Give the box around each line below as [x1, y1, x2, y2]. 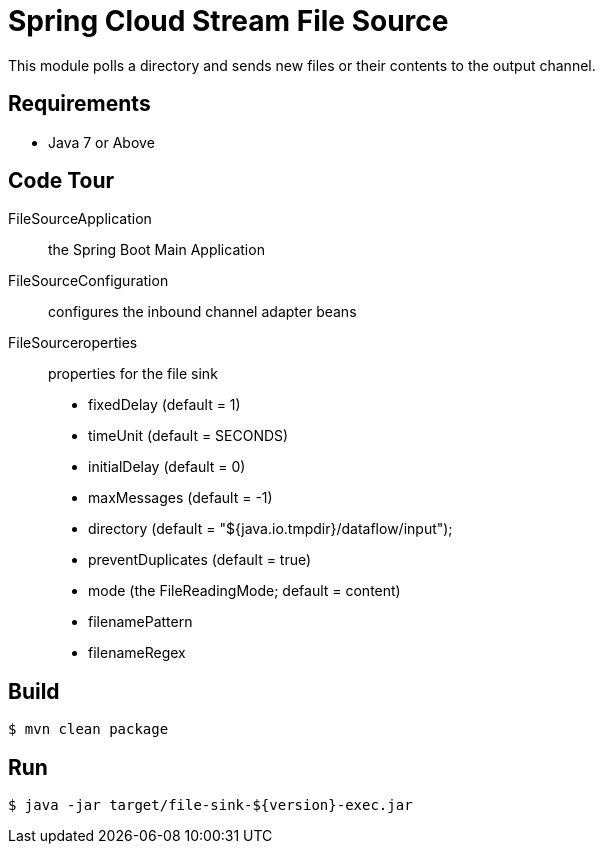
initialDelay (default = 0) [88, 458, 246, 476]
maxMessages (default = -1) [88, 489, 273, 507]
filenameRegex [88, 644, 186, 662]
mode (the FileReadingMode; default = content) [88, 582, 401, 600]
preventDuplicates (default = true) [88, 551, 312, 569]
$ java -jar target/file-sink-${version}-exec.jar [8, 797, 413, 814]
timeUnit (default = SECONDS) [88, 427, 289, 445]
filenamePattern [88, 613, 193, 631]
